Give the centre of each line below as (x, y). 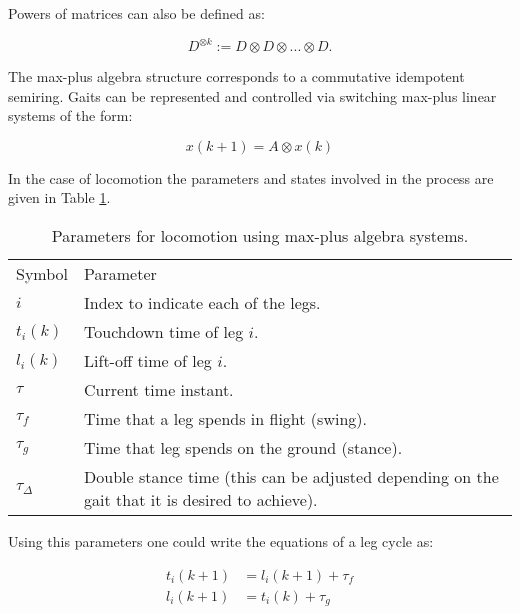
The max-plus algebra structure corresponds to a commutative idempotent (236, 76)
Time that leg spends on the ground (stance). (243, 448)
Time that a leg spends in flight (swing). (225, 419)
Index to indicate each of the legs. (202, 303)
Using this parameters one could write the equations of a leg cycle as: (221, 541)
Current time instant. (159, 390)
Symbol (42, 274)
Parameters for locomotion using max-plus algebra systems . (260, 236)
